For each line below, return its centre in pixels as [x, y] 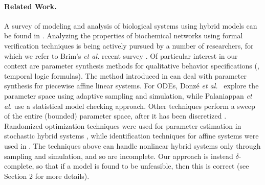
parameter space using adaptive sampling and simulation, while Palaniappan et [128, 95]
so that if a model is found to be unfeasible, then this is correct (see [142, 166]
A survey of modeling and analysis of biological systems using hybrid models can [131, 25]
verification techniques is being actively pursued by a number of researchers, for [129, 45]
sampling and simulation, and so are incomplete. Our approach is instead [119, 156]
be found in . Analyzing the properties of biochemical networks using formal [124, 36]
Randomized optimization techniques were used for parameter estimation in [123, 125]
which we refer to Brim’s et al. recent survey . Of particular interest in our [121, 55]
